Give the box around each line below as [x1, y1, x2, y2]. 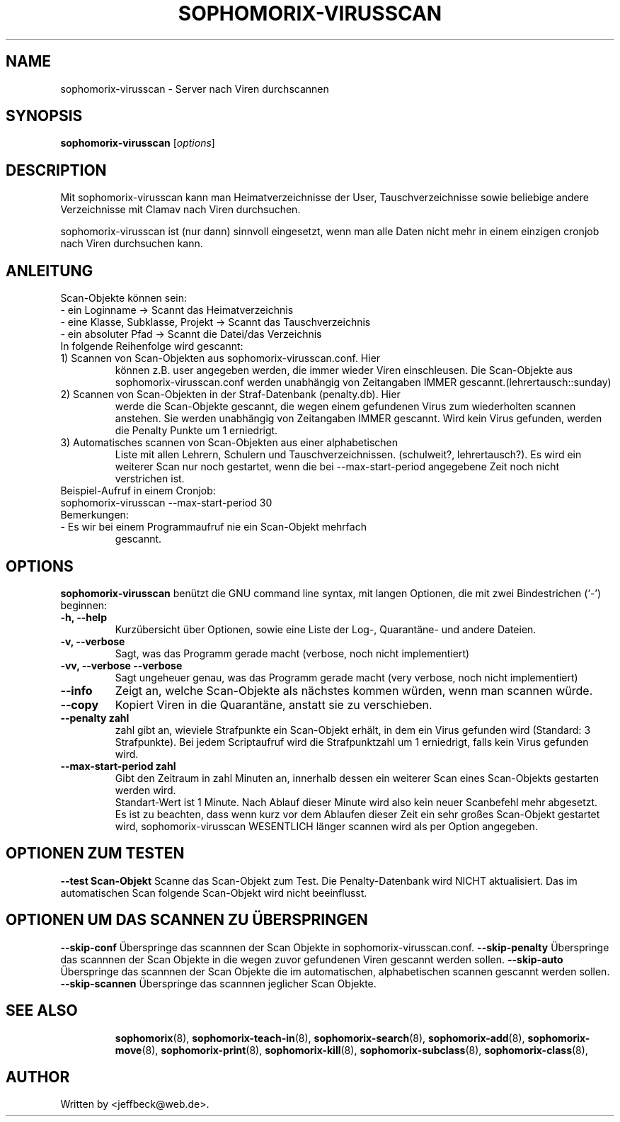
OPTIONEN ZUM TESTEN [6, 844, 185, 863]
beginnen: [60, 599, 108, 611]
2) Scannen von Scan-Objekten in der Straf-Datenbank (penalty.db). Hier [60, 388, 401, 401]
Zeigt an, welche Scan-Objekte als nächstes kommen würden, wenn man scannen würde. [115, 683, 593, 698]
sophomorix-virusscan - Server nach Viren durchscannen [60, 82, 329, 95]
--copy [60, 697, 99, 712]
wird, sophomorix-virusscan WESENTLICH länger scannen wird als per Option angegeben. [115, 820, 538, 832]
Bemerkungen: [60, 509, 129, 521]
